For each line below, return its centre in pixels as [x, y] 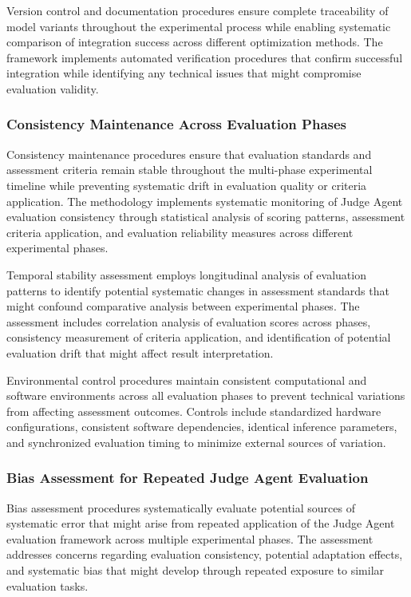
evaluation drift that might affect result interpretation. [140, 352]
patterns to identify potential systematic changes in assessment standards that [198, 290]
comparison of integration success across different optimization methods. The [195, 42]
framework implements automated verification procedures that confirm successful [205, 57]
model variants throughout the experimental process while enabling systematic [199, 26]
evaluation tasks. [47, 585]
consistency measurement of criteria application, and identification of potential [199, 337]
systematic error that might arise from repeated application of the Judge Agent [201, 523]
